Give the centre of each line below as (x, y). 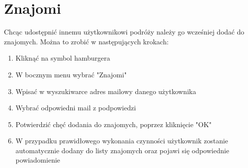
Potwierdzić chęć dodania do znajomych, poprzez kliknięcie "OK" (113, 124)
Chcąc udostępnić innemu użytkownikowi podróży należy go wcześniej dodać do (124, 32)
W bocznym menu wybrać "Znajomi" (71, 74)
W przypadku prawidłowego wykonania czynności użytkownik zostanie (122, 141)
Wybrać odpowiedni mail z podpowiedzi (76, 108)
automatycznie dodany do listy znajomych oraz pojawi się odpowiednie (122, 150)
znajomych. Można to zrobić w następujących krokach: (86, 41)
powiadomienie (38, 160)
